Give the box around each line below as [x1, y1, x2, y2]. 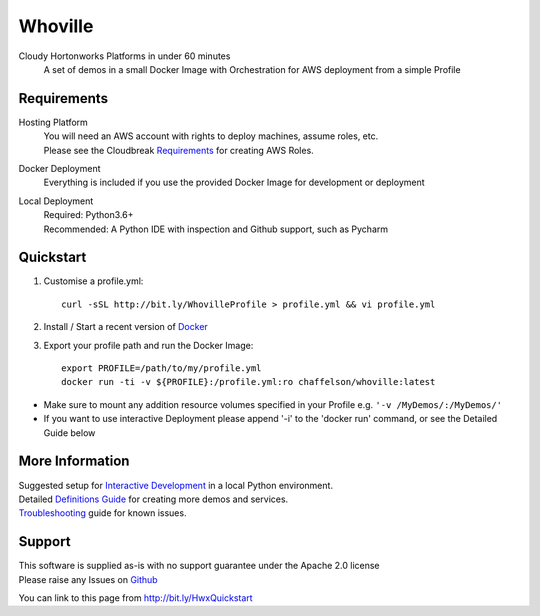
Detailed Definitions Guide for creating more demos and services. [18, 493, 289, 505]
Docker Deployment [18, 163, 101, 175]
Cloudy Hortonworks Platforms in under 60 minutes [18, 50, 231, 62]
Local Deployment [18, 195, 94, 207]
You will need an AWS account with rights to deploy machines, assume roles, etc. [43, 130, 379, 142]
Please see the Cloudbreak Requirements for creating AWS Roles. [43, 144, 314, 156]
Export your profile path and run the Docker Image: [43, 339, 254, 351]
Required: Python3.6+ [43, 209, 134, 221]
